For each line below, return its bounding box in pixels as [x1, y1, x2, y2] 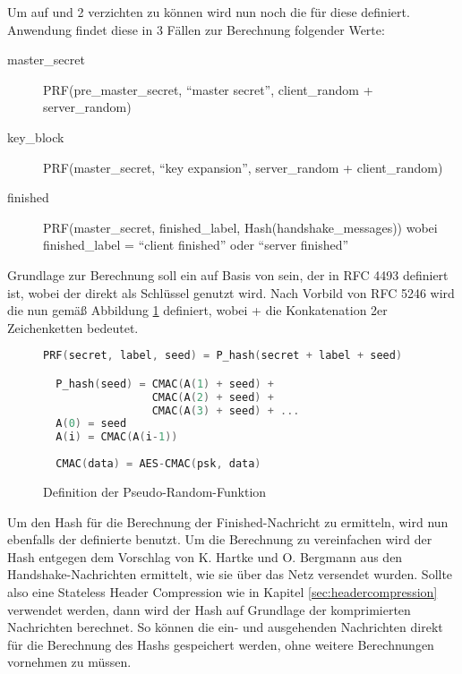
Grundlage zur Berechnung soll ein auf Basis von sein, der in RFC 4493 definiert [7, 265, 449, 284]
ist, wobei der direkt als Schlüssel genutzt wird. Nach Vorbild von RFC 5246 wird [7, 283, 455, 302]
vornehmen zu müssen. [7, 653, 132, 671]
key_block [7, 127, 64, 146]
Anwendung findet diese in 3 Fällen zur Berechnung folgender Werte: [7, 20, 385, 38]
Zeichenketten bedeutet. [7, 318, 139, 337]
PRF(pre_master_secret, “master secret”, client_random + [43, 80, 373, 98]
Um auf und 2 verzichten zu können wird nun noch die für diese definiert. [7, 3, 410, 21]
